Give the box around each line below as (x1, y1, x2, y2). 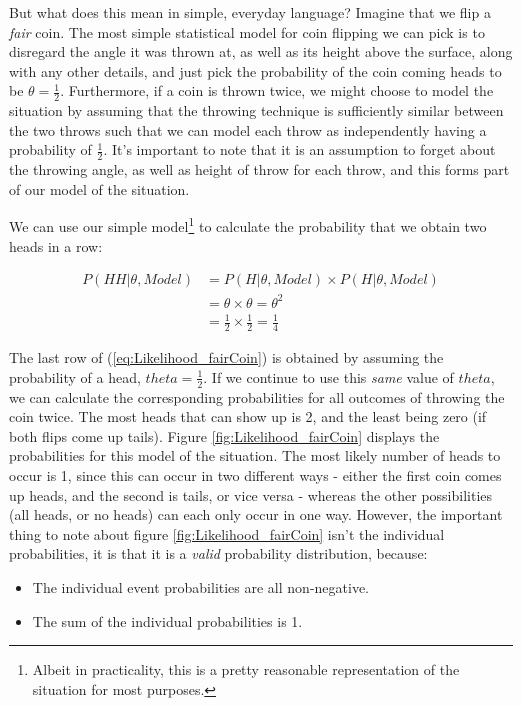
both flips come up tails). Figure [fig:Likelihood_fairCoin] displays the (9, 425, 440, 446)
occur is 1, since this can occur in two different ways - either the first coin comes (9, 464, 502, 485)
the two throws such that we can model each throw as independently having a (9, 119, 487, 140)
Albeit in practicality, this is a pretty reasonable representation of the (32, 659, 460, 680)
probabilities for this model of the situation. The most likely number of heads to (9, 445, 501, 466)
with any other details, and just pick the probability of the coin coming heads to (9, 60, 502, 81)
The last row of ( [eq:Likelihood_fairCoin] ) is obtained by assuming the (9, 347, 444, 368)
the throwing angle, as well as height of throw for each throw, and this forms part (9, 159, 510, 180)
